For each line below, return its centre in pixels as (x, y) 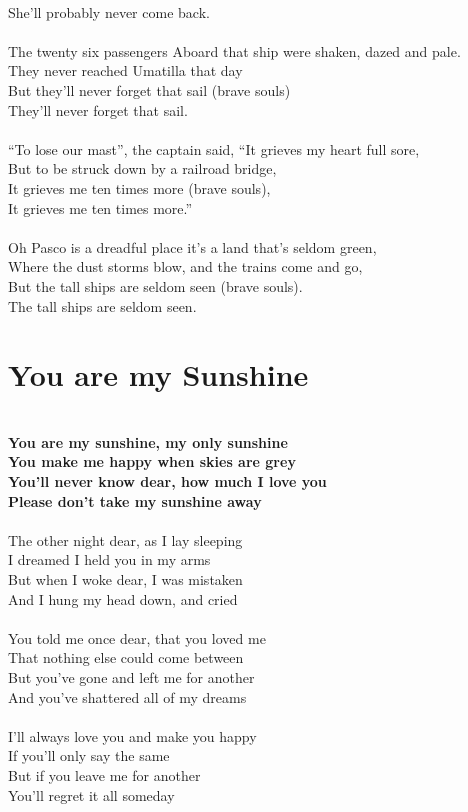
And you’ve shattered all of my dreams (127, 696)
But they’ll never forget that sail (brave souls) (149, 89)
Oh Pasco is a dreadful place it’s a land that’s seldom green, (192, 246)
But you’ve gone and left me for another (131, 676)
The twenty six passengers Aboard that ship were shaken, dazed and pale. (234, 50)
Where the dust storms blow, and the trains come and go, (185, 266)
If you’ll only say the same (89, 755)
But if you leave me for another (104, 774)
